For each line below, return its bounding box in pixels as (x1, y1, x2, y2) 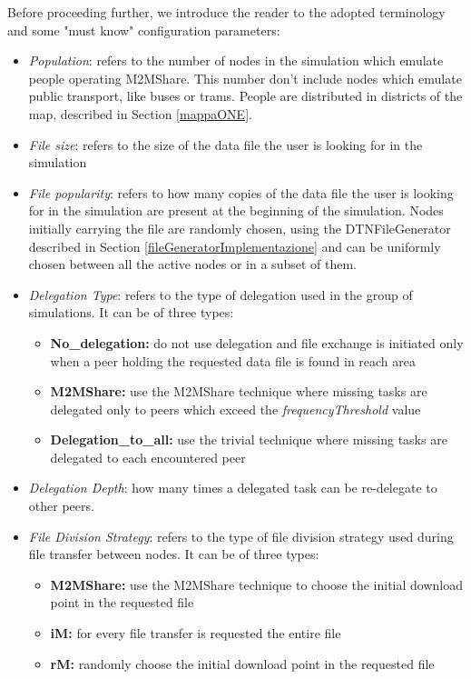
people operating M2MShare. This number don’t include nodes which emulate (28, 68, 462, 87)
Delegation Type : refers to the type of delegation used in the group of (28, 285, 413, 304)
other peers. (28, 496, 94, 515)
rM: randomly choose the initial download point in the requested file (50, 654, 435, 673)
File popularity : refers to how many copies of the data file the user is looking (28, 183, 454, 202)
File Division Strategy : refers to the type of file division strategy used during (28, 526, 454, 545)
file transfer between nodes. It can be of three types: (28, 544, 319, 564)
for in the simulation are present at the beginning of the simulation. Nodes (28, 201, 444, 220)
